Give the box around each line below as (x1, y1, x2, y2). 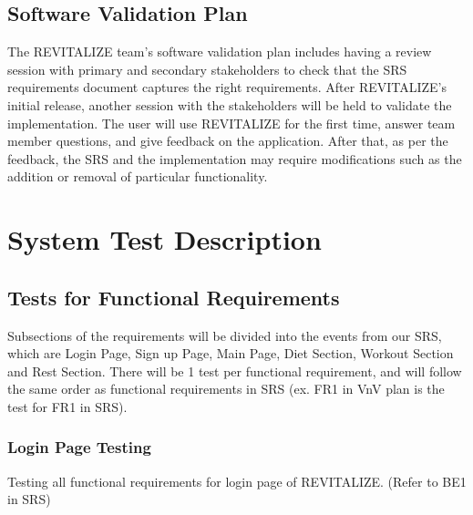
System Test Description (7, 221, 322, 258)
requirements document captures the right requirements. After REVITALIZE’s (7, 77, 447, 97)
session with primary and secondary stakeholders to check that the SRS (7, 59, 407, 78)
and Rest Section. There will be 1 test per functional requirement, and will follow (7, 361, 462, 380)
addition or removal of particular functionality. (7, 167, 268, 186)
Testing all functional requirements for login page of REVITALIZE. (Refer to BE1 (7, 471, 467, 490)
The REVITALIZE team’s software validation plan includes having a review (7, 42, 432, 61)
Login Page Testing (7, 436, 151, 458)
